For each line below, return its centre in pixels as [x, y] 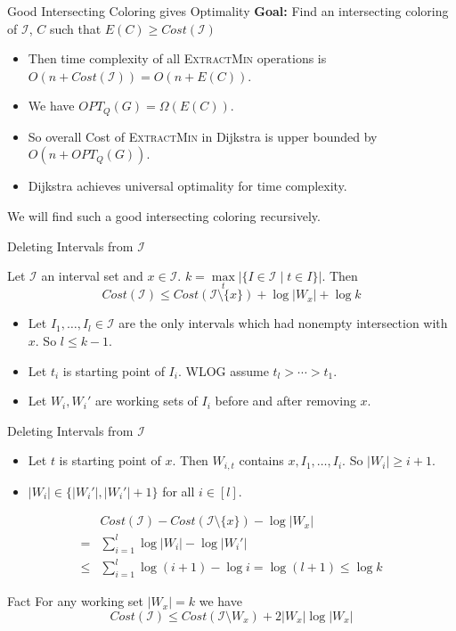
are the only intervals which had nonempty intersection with [283, 323]
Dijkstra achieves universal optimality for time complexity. [187, 186]
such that [75, 28]
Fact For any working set [76, 601]
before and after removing [285, 401]
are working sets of [146, 401]
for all [179, 491]
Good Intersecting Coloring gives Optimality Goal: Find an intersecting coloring [228, 11]
